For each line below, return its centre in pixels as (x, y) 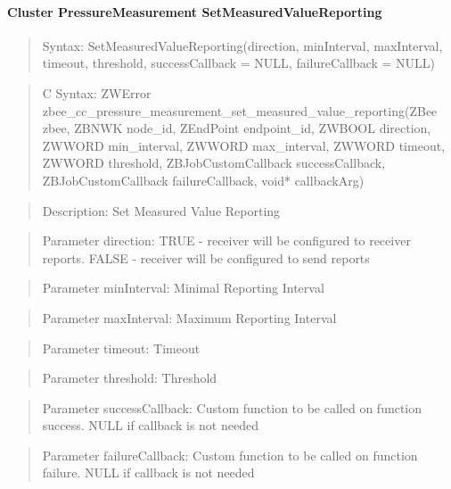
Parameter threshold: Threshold (130, 378)
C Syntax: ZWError (97, 92)
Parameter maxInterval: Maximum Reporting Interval (189, 317)
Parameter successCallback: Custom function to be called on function (232, 407)
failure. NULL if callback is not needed (148, 472)
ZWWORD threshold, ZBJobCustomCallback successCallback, (214, 163)
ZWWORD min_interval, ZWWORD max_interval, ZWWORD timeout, (244, 145)
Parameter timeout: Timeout (121, 348)
